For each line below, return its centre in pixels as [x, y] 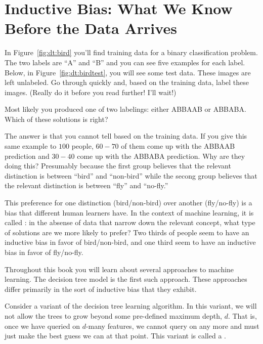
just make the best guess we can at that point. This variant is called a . [115, 336]
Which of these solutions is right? [56, 119]
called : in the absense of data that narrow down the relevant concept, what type [130, 222]
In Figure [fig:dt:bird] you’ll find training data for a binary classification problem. [131, 52]
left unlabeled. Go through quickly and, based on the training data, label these [127, 82]
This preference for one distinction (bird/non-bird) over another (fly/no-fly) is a [128, 203]
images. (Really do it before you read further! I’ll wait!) [91, 92]
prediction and [27, 156]
